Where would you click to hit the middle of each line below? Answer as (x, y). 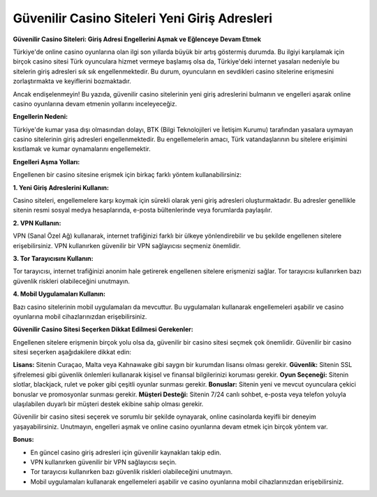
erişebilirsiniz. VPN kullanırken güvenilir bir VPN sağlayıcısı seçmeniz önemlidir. (127, 245)
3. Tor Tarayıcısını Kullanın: (53, 258)
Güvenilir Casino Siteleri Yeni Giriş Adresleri (142, 18)
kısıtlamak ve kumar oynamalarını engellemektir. (82, 149)
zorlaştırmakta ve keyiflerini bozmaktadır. (72, 81)
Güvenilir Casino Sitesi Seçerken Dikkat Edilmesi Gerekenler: (103, 329)
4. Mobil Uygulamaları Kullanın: (59, 294)
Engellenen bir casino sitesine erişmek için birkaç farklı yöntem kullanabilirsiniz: (127, 175)
